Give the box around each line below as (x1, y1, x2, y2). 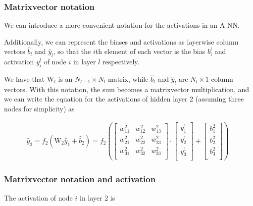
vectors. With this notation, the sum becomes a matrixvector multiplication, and (4, 84, 250, 94)
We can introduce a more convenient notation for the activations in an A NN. (4, 20, 240, 30)
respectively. (102, 56, 140, 67)
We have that (4, 74, 45, 84)
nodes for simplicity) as (4, 103, 75, 113)
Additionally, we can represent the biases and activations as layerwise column (4, 36, 239, 47)
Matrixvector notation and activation (4, 173, 156, 185)
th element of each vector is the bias (95, 46, 205, 56)
